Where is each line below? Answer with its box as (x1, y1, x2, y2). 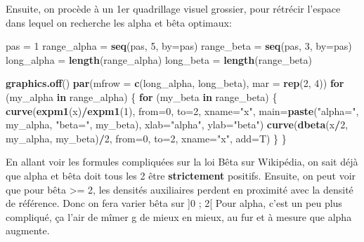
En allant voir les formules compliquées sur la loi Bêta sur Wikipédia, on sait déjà (6, 154, 358, 169)
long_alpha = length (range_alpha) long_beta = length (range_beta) (6, 52, 312, 67)
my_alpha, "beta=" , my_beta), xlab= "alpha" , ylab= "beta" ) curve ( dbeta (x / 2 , (6, 117, 349, 132)
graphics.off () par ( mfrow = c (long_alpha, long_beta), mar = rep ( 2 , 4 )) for (6, 76, 344, 90)
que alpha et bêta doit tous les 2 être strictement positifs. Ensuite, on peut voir (6, 168, 356, 182)
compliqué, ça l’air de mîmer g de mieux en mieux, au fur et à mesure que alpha (6, 209, 352, 224)
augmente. (6, 223, 50, 238)
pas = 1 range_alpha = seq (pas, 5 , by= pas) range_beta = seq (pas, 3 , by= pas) (6, 39, 352, 53)
